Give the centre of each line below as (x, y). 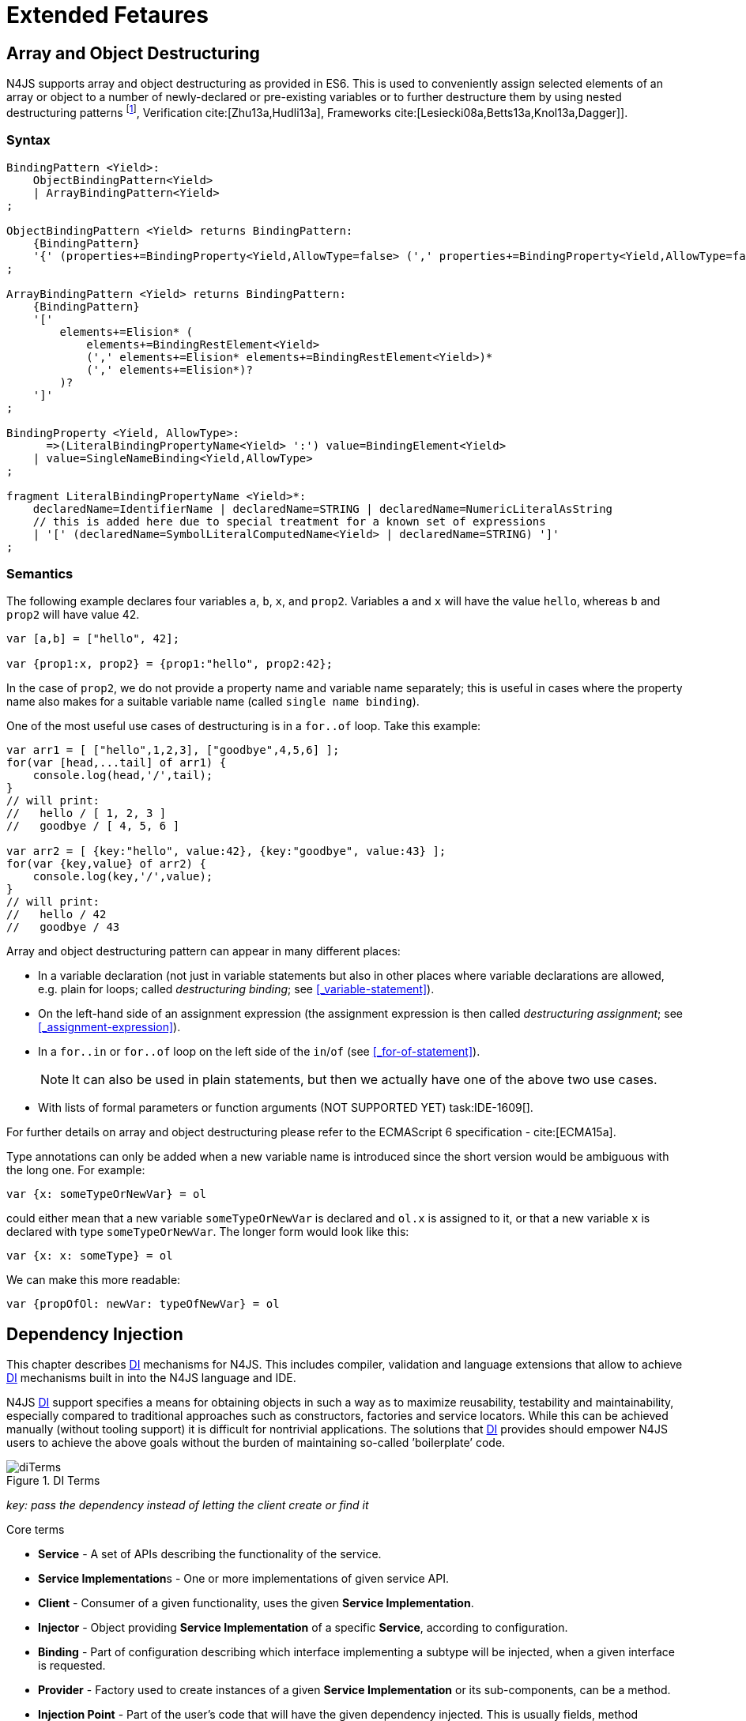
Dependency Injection (95, 1334)
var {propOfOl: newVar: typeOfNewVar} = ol (143, 1304)
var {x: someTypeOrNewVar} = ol (106, 1194)
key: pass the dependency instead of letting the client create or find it (188, 1505)
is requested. (72, 1666)
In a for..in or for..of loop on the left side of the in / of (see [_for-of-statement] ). (259, 1052)
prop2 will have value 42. (73, 615)
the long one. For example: (76, 1170)
